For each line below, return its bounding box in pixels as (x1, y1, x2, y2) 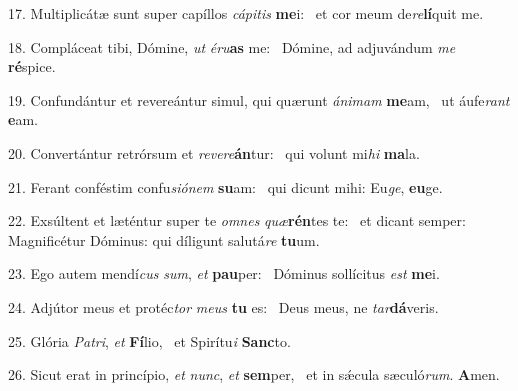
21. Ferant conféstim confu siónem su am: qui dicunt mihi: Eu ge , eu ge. (8, 176, 443, 197)
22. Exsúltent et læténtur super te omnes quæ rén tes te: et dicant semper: (8, 210, 466, 231)
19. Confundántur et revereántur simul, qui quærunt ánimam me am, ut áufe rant (8, 89, 510, 110)
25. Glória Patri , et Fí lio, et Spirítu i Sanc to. (8, 330, 291, 351)
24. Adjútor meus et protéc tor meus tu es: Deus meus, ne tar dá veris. (8, 296, 439, 317)
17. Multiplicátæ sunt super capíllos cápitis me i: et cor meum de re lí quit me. (8, 3, 484, 23)
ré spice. (8, 56, 56, 77)
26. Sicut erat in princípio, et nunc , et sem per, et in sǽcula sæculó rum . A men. (8, 364, 500, 385)
